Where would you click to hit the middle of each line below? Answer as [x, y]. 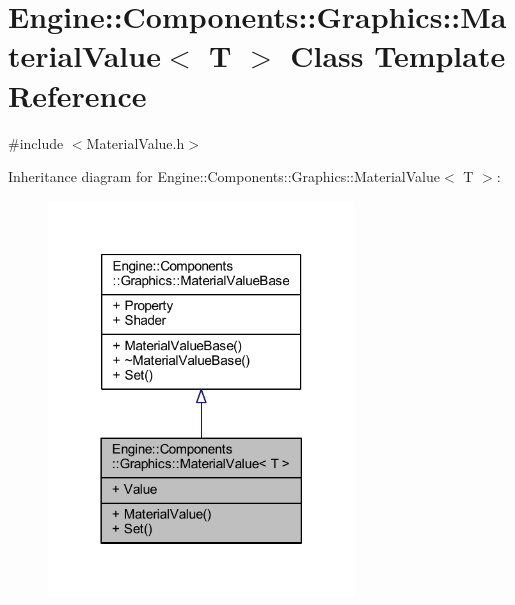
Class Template [398, 55]
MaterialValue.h [135, 142]
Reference [77, 94]
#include [36, 142]
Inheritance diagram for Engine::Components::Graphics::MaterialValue [224, 176]
